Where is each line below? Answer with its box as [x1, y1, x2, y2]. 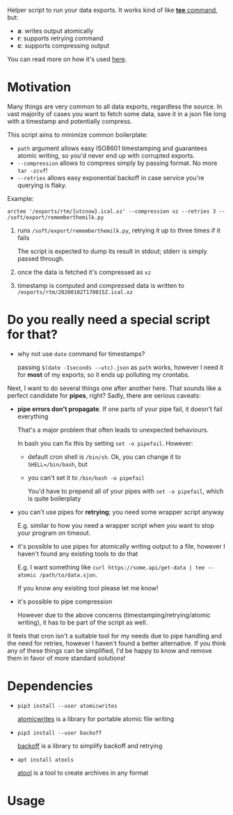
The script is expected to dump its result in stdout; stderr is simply [17, 247, 207, 255]
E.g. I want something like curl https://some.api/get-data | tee [17, 563, 205, 571]
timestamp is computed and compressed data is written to [17, 281, 184, 289]
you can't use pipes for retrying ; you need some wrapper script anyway [17, 508, 225, 516]
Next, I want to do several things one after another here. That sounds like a [7, 384, 221, 392]
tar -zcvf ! [17, 166, 48, 175]
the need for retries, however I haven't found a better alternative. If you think [7, 639, 227, 647]
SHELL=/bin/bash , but [27, 460, 88, 468]
